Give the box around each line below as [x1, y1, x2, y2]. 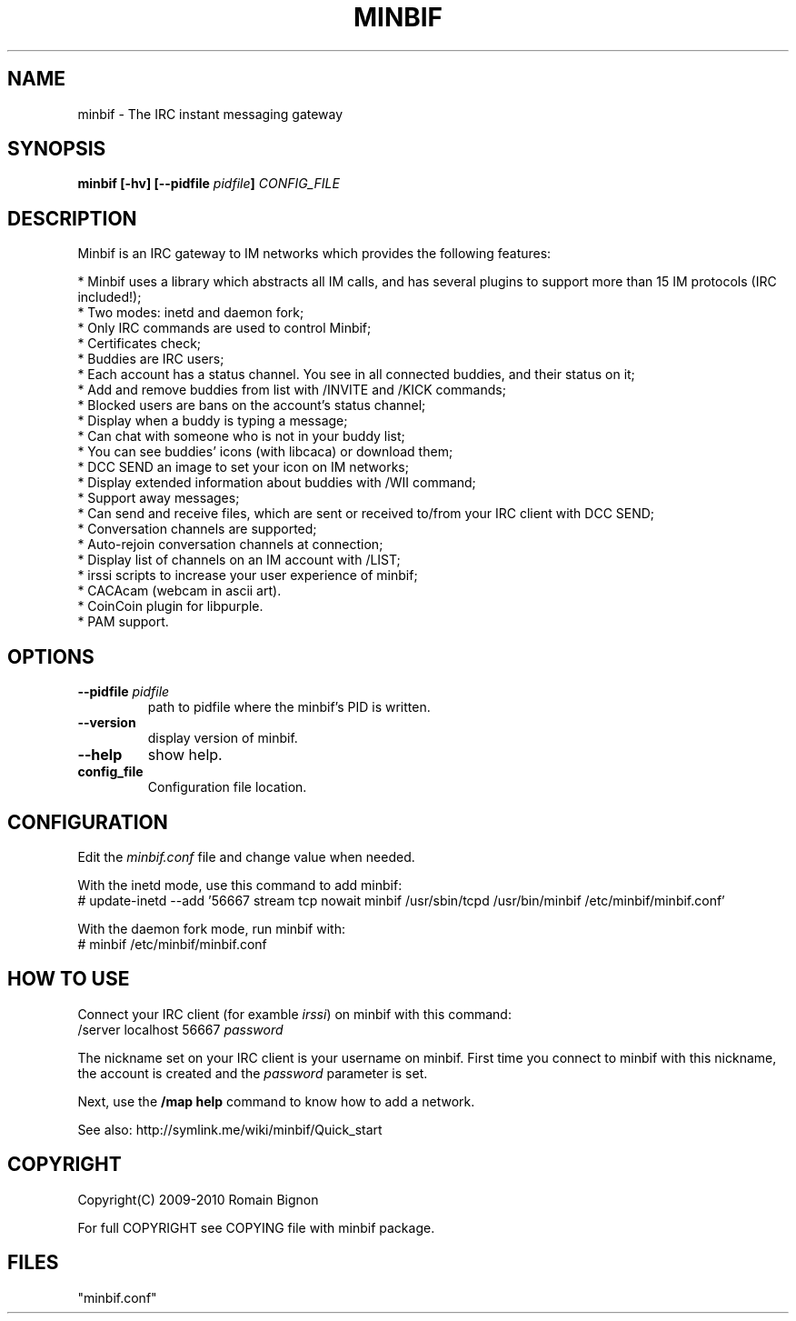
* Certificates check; [77, 335, 202, 352]
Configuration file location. [147, 779, 307, 796]
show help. [147, 746, 223, 765]
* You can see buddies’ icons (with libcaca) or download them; [77, 444, 453, 460]
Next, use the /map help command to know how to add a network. [77, 1093, 475, 1109]
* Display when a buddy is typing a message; [77, 413, 348, 429]
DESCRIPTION [7, 206, 137, 230]
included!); [77, 289, 142, 305]
